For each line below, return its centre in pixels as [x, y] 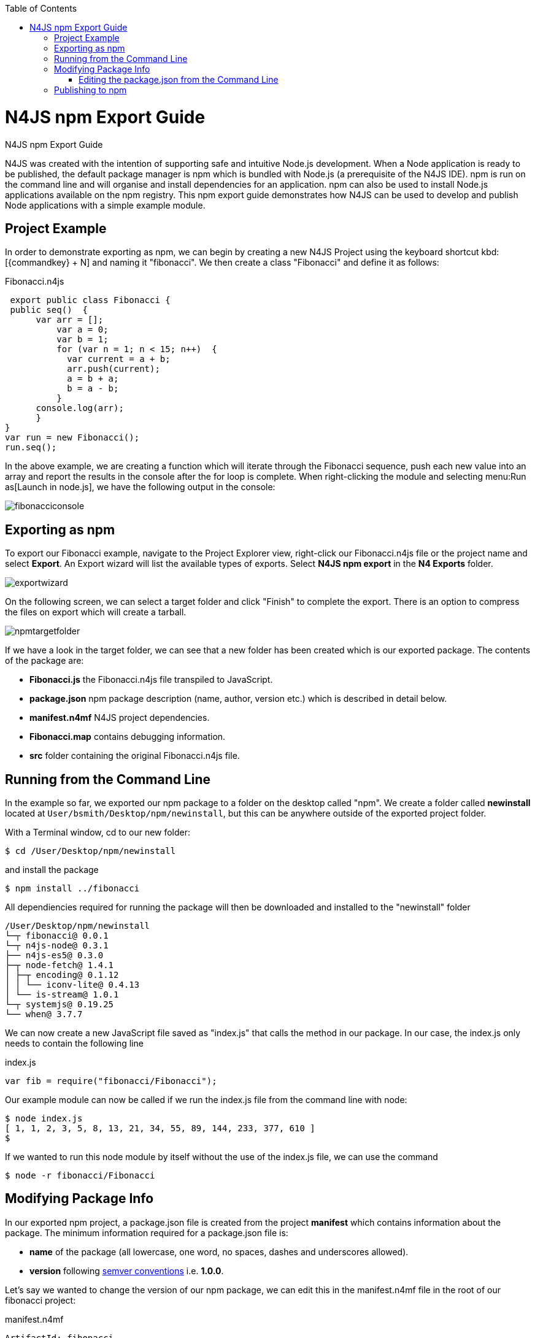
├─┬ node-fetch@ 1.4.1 [60, 965]
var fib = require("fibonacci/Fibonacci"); [111, 1081]
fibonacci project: [40, 1300]
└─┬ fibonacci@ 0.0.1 [57, 936]
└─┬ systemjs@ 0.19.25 [60, 1005]
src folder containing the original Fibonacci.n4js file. [135, 756]
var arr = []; [70, 320]
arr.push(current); [114, 369]
